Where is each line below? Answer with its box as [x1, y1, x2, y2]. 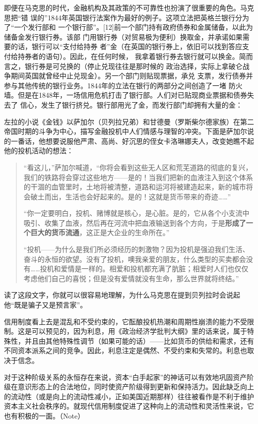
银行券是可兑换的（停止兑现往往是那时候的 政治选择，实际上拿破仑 [24, 61, 243, 71]
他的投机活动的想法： [4, 145, 73, 156]
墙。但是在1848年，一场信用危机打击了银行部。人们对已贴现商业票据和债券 [4, 90, 247, 100]
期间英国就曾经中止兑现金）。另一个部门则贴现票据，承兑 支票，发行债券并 [10, 70, 253, 81]
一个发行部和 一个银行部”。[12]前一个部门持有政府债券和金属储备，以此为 [14, 22, 253, 32]
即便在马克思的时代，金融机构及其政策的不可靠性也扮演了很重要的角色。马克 [4, 2, 254, 12]
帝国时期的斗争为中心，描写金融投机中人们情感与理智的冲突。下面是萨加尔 [4, 126, 247, 136]
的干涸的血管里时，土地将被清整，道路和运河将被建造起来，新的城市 [23, 182, 246, 192]
